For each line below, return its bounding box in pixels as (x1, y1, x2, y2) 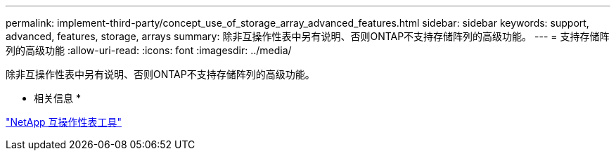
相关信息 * (34, 92, 81, 104)
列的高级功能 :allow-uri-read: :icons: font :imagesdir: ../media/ (6, 44, 292, 56)
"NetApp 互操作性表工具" (6, 116, 122, 128)
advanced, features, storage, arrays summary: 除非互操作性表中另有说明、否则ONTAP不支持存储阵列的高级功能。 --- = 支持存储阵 (6, 30, 610, 42)
